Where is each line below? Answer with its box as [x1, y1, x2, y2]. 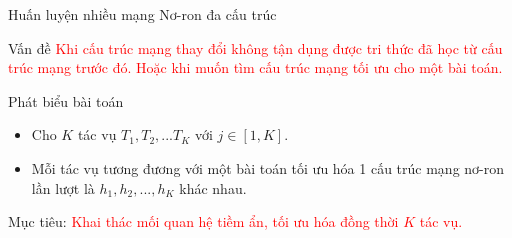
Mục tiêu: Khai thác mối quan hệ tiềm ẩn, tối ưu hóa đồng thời [8, 211, 399, 232]
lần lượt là [31, 177, 95, 198]
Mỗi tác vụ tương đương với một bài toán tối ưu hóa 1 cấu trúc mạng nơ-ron [31, 157, 505, 178]
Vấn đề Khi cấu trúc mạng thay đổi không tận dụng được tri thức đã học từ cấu [8, 37, 503, 58]
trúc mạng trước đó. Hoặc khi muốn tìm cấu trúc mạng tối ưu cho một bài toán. [8, 57, 503, 78]
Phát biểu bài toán [8, 90, 124, 111]
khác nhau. [179, 177, 247, 198]
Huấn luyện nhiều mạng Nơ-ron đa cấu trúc [8, 4, 277, 24]
